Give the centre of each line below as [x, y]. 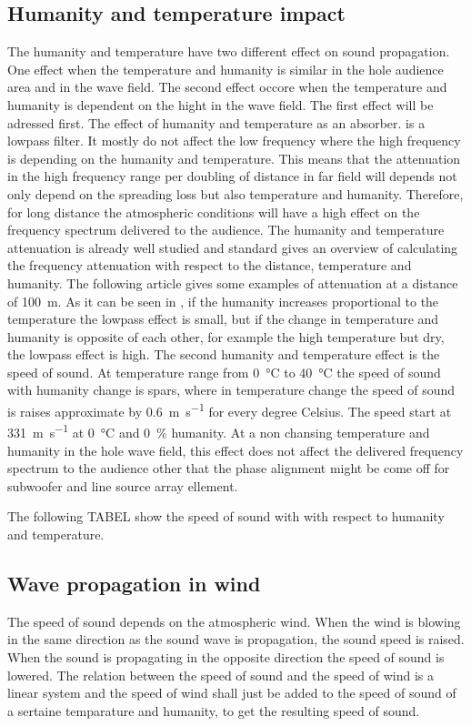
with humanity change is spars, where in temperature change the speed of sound [231, 390]
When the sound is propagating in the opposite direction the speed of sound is [226, 656]
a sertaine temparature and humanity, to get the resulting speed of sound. [214, 710]
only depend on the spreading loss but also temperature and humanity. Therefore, [235, 193]
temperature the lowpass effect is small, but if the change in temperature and [223, 319]
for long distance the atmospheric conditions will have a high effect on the [214, 212]
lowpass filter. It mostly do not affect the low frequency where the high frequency [234, 141]
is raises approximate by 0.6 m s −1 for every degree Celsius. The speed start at [230, 410]
